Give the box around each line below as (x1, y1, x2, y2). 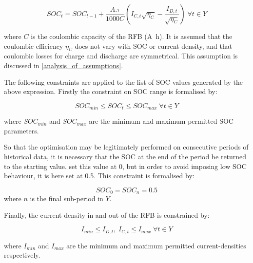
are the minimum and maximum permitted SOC (89, 116, 234, 126)
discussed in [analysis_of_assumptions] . (4, 60, 123, 70)
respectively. (4, 250, 40, 260)
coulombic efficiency (4, 40, 63, 51)
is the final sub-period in (30, 193, 103, 204)
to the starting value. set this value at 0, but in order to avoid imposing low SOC (4, 161, 247, 171)
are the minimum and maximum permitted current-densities (66, 240, 246, 250)
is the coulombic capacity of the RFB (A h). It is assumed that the (31, 31, 233, 41)
